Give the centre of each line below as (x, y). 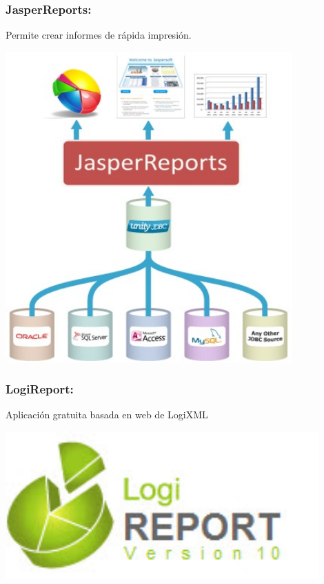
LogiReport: (40, 389)
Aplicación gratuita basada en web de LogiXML (107, 415)
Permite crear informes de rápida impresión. (99, 35)
